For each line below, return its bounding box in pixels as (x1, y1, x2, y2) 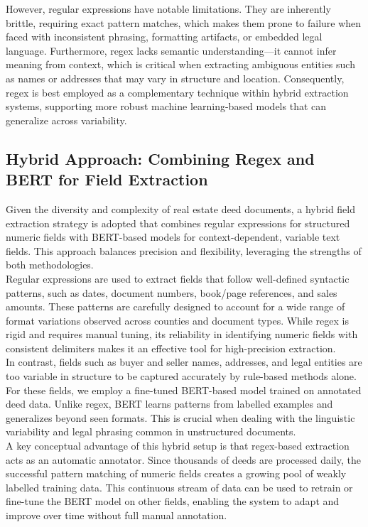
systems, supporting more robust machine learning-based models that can (6, 99, 327, 114)
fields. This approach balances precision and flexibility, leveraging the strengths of (6, 243, 362, 258)
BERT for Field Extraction (6, 168, 208, 190)
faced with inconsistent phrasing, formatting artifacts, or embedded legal (6, 29, 323, 44)
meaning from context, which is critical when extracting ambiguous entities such (6, 57, 355, 72)
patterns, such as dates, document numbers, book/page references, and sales (6, 285, 337, 300)
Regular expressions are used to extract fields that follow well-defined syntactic (6, 271, 350, 286)
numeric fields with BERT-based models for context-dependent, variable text (6, 229, 340, 244)
